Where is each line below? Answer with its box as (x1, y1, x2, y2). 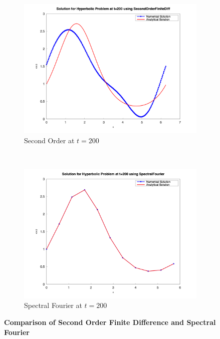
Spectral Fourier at (24, 300, 82, 310)
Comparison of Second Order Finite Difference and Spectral (4, 316, 216, 327)
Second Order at (24, 135, 75, 145)
